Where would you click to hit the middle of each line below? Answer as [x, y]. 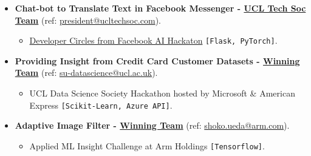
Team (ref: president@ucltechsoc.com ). [88, 20]
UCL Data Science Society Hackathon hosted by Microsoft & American [162, 93]
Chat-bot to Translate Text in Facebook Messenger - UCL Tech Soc [160, 8]
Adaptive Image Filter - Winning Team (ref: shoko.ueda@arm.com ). [152, 125]
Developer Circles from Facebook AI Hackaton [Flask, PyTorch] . [153, 40]
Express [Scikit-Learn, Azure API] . [101, 105]
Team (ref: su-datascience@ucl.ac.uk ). [86, 73]
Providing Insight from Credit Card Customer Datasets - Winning [157, 60]
